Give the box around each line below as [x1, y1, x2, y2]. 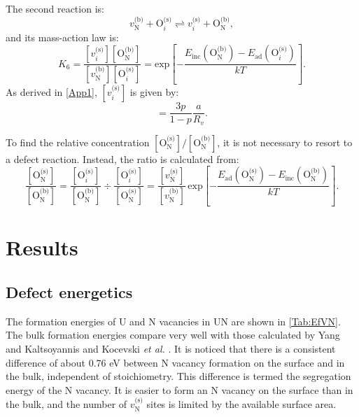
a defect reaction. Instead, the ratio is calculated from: [6, 151, 239, 166]
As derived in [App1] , [6, 85, 97, 99]
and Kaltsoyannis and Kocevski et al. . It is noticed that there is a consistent [6, 341, 336, 356]
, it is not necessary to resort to [217, 134, 353, 149]
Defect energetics [6, 281, 133, 303]
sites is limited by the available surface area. [146, 397, 337, 411]
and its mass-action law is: [6, 29, 119, 44]
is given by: [129, 85, 179, 99]
